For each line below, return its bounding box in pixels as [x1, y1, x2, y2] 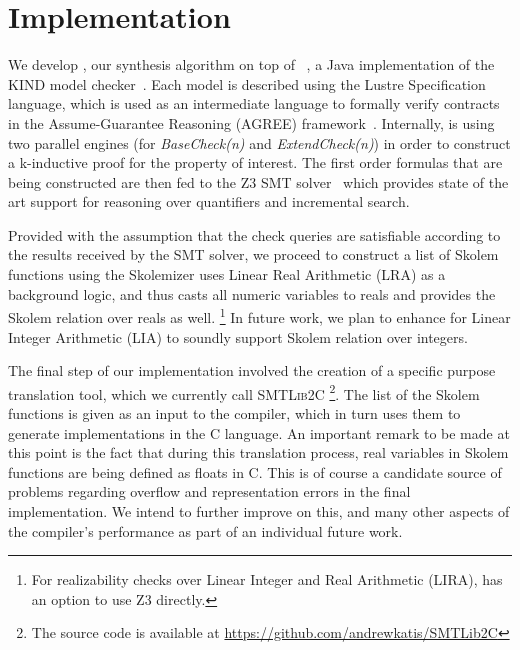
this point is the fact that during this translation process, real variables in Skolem [8, 442, 509, 463]
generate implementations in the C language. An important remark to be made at [8, 422, 510, 443]
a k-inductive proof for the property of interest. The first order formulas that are [8, 152, 503, 173]
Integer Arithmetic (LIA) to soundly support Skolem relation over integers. [8, 326, 468, 347]
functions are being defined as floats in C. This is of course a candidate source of [8, 461, 502, 482]
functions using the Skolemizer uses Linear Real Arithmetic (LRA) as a [8, 264, 446, 285]
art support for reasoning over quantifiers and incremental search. [8, 191, 410, 212]
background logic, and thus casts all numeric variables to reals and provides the [8, 283, 496, 304]
